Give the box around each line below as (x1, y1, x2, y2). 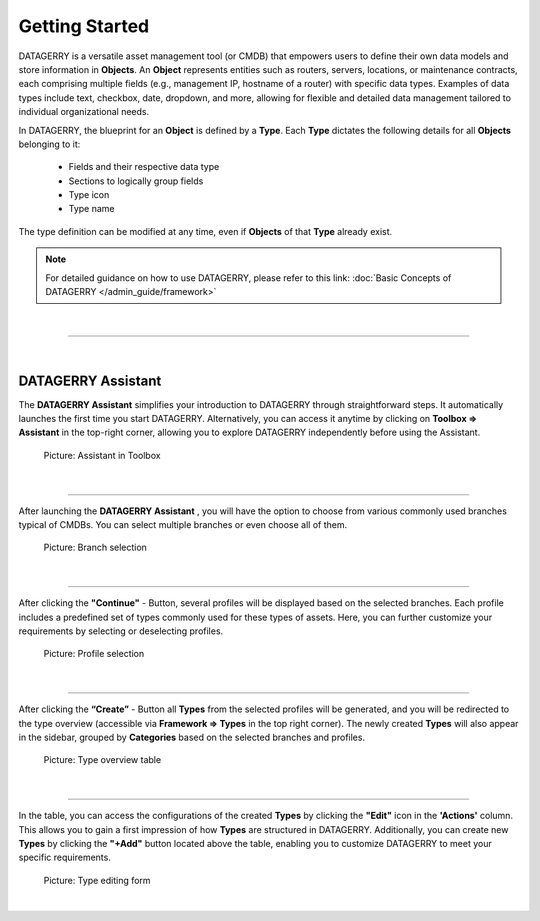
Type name (68, 203, 115, 215)
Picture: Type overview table (43, 754, 162, 766)
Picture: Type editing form (43, 874, 151, 886)
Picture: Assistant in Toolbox (43, 449, 161, 461)
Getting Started (18, 15, 150, 37)
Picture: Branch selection (43, 541, 147, 554)
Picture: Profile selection (43, 648, 145, 660)
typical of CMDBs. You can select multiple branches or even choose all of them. (18, 519, 348, 531)
